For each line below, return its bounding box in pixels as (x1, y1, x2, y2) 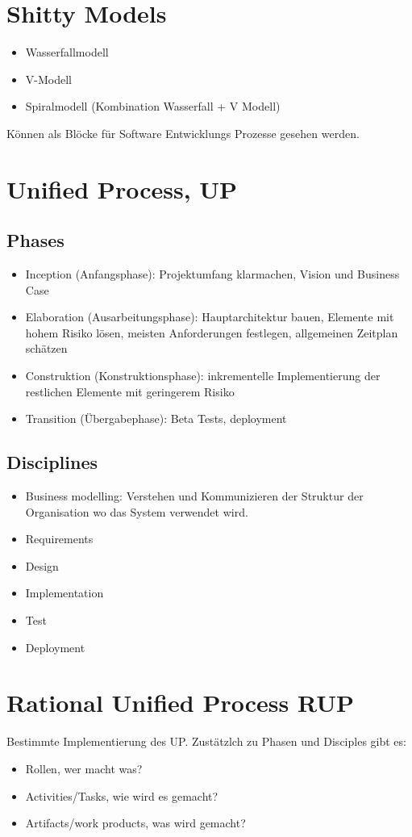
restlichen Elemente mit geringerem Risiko (25, 383, 235, 400)
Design (25, 557, 59, 574)
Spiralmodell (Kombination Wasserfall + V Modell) (25, 98, 281, 115)
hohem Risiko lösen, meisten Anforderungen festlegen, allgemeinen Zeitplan (25, 324, 398, 341)
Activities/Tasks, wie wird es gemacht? (25, 787, 218, 804)
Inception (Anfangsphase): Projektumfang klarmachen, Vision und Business (25, 266, 400, 282)
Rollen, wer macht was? (25, 760, 143, 776)
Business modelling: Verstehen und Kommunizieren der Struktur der (25, 488, 364, 504)
